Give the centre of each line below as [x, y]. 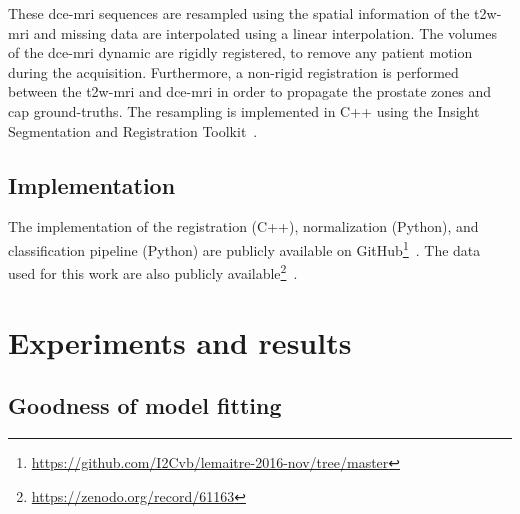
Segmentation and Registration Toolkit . [133, 130]
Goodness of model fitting [145, 405]
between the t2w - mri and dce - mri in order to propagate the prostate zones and [250, 91]
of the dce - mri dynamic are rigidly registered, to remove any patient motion [240, 52]
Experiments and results [180, 341]
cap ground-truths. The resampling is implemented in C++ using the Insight [244, 110]
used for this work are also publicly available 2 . [153, 271]
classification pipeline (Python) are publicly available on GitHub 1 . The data [244, 248]
